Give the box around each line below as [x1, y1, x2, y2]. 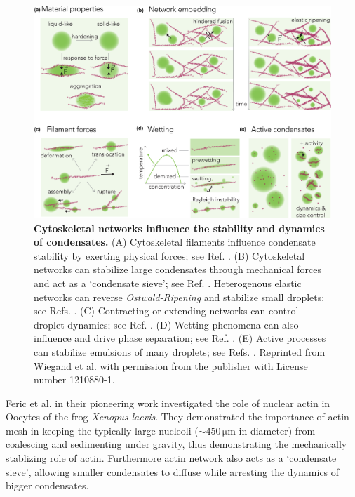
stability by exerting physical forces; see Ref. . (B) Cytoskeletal [34, 248, 305, 263]
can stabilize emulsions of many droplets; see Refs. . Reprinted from [34, 344, 326, 359]
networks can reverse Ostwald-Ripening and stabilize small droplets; [34, 289, 325, 304]
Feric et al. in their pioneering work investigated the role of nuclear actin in [6, 395, 330, 410]
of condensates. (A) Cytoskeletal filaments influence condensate [34, 234, 316, 249]
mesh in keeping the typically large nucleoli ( [6, 423, 199, 437]
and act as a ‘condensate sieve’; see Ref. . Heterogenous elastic [34, 275, 302, 290]
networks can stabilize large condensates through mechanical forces [34, 262, 322, 277]
